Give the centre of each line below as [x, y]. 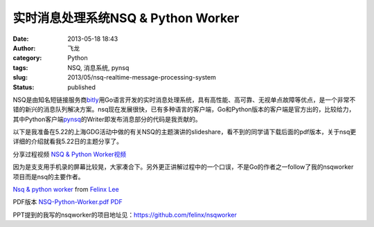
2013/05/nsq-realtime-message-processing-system [142, 78]
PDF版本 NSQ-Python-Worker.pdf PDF [68, 202]
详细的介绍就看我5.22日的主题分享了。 [68, 141]
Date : [21, 39]
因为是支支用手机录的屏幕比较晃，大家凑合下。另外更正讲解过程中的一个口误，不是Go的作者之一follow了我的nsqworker [183, 167]
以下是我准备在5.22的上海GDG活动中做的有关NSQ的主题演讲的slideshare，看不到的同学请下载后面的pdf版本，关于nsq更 [185, 132]
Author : [24, 48]
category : [27, 58]
